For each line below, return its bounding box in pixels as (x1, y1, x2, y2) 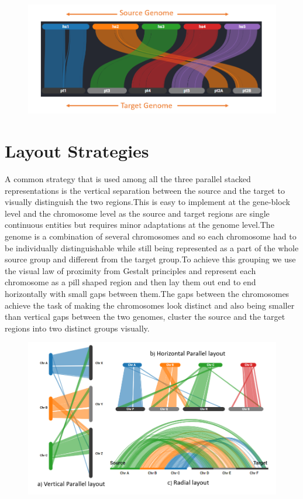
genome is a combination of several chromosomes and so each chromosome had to (5, 230, 297, 242)
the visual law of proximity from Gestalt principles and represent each (5, 264, 256, 276)
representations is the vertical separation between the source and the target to (5, 184, 285, 196)
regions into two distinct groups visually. (5, 322, 150, 334)
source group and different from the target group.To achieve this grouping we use (5, 253, 296, 265)
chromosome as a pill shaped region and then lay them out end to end (5, 276, 256, 288)
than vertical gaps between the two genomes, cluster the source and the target (5, 310, 285, 323)
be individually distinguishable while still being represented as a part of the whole (5, 241, 299, 254)
